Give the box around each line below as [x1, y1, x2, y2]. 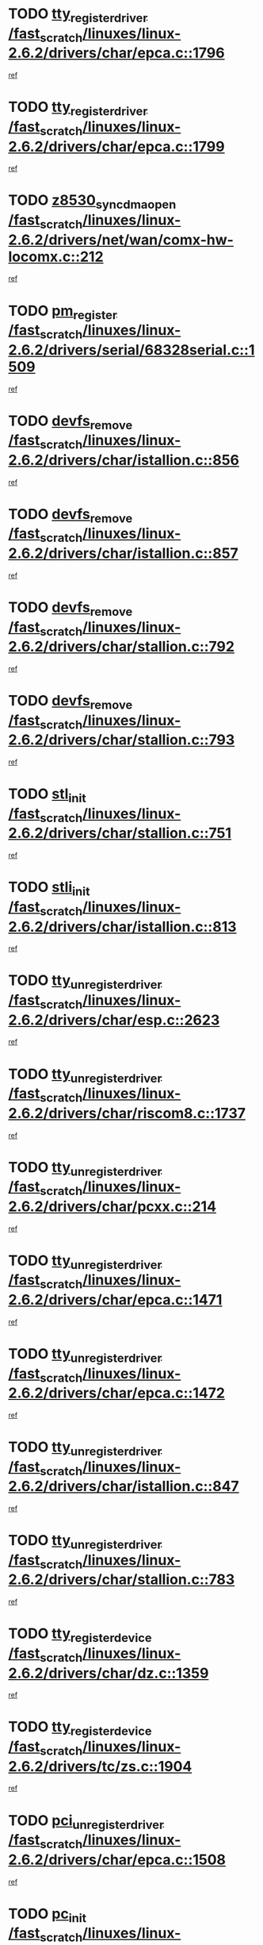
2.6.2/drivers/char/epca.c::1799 [8, 137, 225, 156]
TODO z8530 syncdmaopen [8, 191, 177, 213]
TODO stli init [8, 878, 90, 899]
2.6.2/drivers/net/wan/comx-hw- [8, 231, 234, 248]
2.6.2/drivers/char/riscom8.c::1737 [8, 1104, 246, 1122]
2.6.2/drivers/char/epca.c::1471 [8, 1291, 223, 1309]
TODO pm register [8, 302, 117, 322]
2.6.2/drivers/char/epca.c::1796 [8, 44, 225, 62]
